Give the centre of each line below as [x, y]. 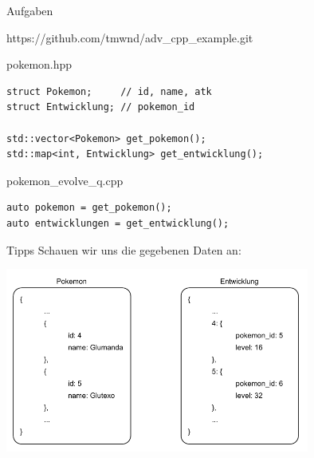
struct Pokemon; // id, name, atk [109, 91]
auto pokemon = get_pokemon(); [89, 208]
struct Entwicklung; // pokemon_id [101, 107]
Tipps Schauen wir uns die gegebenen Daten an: [124, 249]
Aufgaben [30, 10]
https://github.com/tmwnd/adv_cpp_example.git [130, 37]
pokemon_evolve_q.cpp [65, 180]
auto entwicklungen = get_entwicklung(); [118, 223]
